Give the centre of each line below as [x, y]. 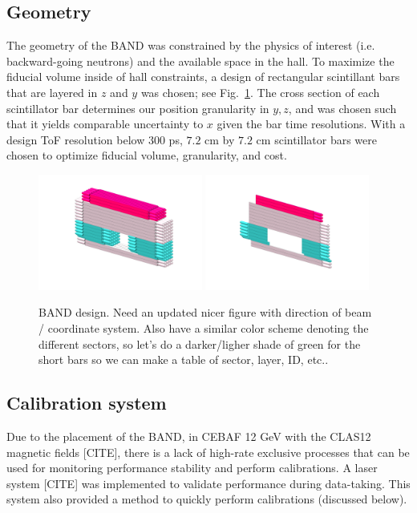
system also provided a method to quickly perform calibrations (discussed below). [207, 499]
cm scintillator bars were [316, 139]
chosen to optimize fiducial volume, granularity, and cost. [147, 155]
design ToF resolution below [76, 139]
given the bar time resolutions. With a [311, 124]
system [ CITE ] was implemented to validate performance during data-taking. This [208, 483]
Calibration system [87, 403]
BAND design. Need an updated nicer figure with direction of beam [205, 312]
